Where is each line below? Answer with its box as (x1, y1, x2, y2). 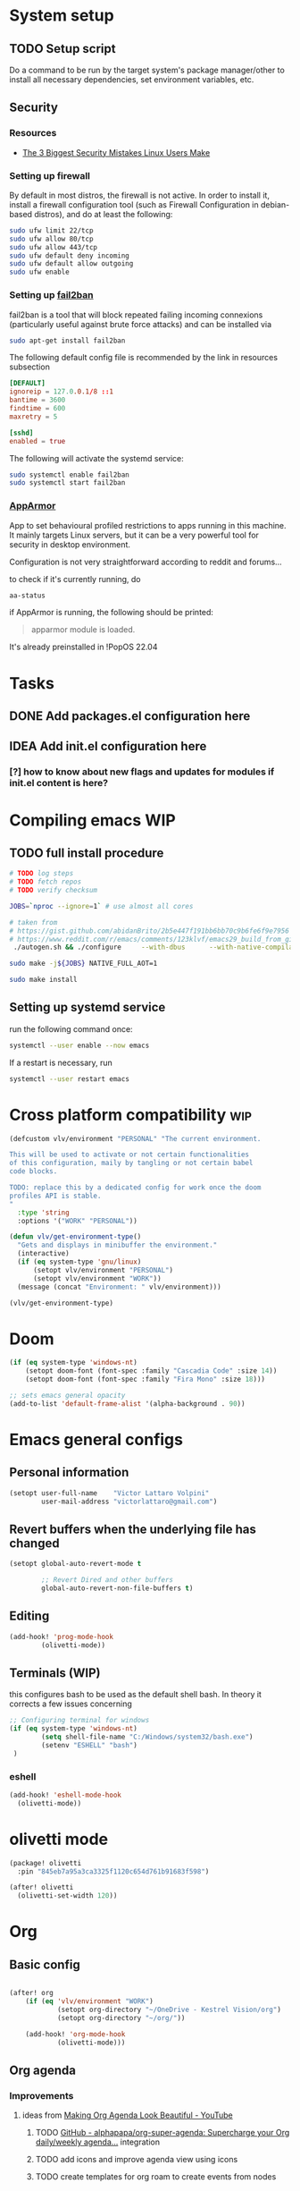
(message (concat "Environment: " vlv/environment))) (17, 1282, 221, 1291)
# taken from (9, 918, 58, 926)
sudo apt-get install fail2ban (9, 336, 126, 345)
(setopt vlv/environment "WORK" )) (32, 1273, 162, 1283)
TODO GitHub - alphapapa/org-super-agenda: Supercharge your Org (35, 2128, 290, 2138)
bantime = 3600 (9, 395, 66, 405)
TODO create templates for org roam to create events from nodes (35, 2171, 277, 2182)
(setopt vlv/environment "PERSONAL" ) (32, 1265, 174, 1274)
